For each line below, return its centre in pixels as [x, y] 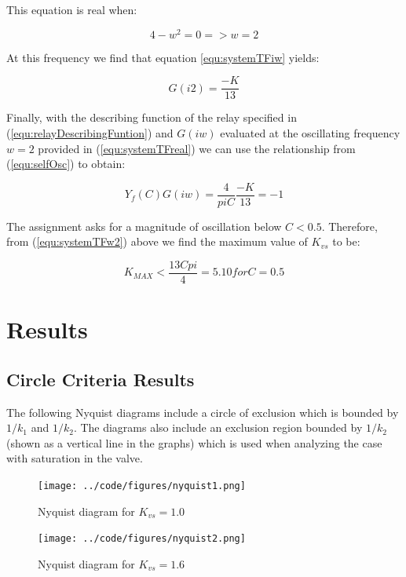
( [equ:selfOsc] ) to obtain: [66, 164]
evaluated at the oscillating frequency [310, 132]
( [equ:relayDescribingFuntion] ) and [90, 132]
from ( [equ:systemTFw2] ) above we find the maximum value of [157, 241]
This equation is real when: [72, 9]
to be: [346, 241]
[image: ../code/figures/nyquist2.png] [142, 539]
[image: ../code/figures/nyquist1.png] [142, 486]
